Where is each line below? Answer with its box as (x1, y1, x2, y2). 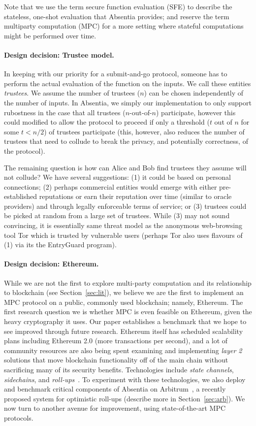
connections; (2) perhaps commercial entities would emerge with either (4, 181, 217, 192)
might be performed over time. (4, 30, 96, 40)
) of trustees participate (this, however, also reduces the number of (44, 126, 245, 136)
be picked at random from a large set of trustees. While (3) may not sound (4, 210, 230, 221)
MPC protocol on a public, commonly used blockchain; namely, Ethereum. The (4, 296, 243, 307)
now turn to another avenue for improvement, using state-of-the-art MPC (4, 403, 226, 413)
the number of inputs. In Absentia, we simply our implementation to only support (4, 97, 252, 107)
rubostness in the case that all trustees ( (4, 107, 126, 117)
